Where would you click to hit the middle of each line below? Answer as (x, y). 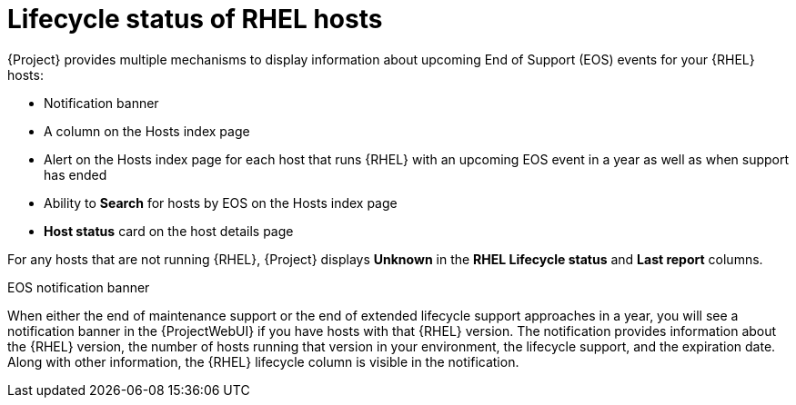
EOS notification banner (79, 287)
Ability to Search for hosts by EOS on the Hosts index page (221, 202)
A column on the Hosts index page (147, 131)
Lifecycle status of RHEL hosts (195, 19)
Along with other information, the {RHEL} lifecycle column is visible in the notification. (263, 361)
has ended (76, 174)
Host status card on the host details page (169, 231)
